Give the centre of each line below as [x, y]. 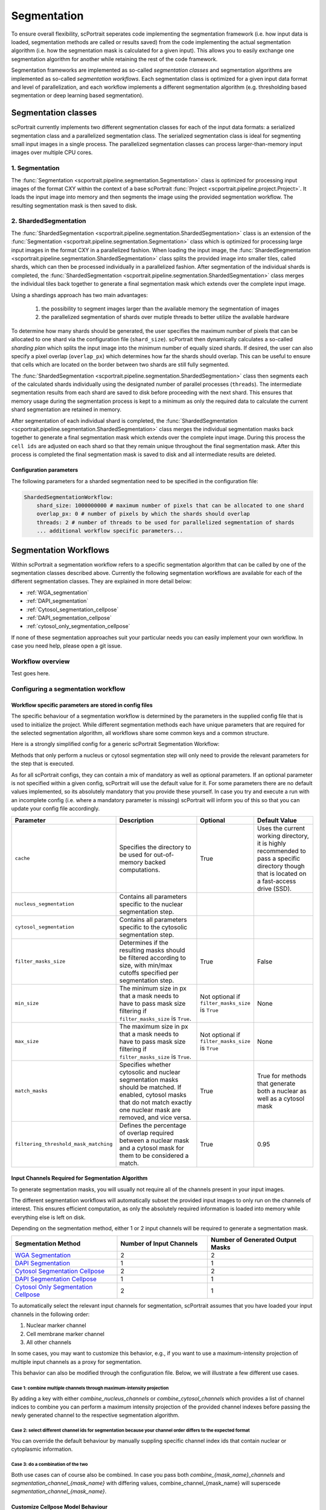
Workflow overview [40, 661]
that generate [276, 1083]
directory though [281, 866]
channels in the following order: [50, 1314]
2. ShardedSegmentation [49, 221]
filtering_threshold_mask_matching [64, 1144]
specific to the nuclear [151, 904]
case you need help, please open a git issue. [67, 646]
